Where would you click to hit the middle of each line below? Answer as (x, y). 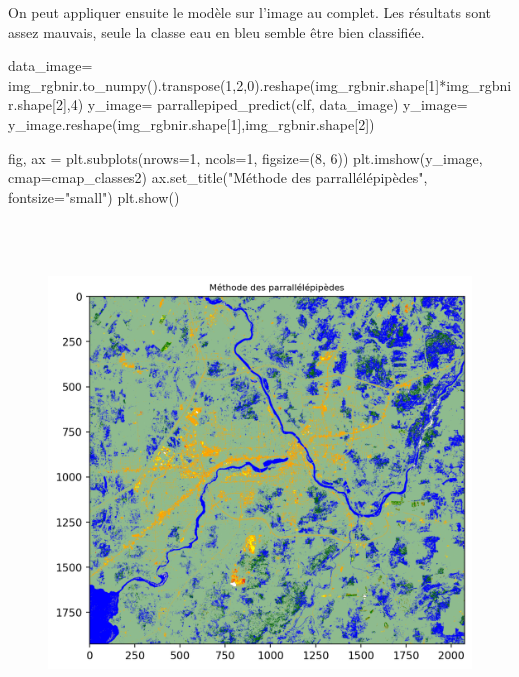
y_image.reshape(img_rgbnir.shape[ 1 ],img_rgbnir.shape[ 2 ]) (191, 123)
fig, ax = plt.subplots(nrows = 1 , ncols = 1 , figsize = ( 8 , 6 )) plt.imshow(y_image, (245, 157)
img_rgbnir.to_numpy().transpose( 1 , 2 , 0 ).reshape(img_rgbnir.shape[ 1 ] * (227, 84)
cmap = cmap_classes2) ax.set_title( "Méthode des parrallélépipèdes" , (218, 177)
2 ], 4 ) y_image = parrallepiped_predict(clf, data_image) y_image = (261, 104)
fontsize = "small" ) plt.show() (94, 196)
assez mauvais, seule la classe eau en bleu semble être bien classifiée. (216, 31)
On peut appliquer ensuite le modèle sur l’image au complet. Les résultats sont (249, 12)
